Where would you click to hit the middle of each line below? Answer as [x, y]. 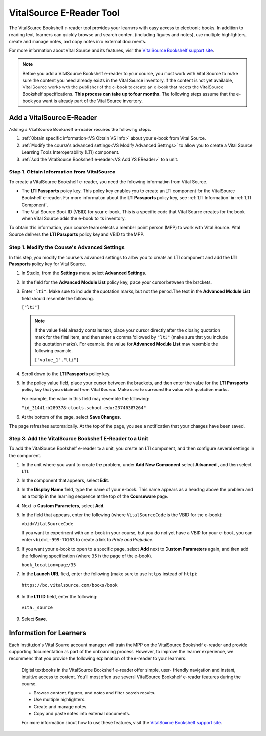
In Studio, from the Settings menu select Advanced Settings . [84, 273]
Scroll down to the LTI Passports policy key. [66, 374]
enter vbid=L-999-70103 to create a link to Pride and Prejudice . [87, 540]
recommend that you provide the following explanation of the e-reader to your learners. [98, 659]
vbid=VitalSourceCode [48, 524]
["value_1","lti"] [57, 360]
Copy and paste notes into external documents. [82, 713]
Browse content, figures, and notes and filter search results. [95, 693]
